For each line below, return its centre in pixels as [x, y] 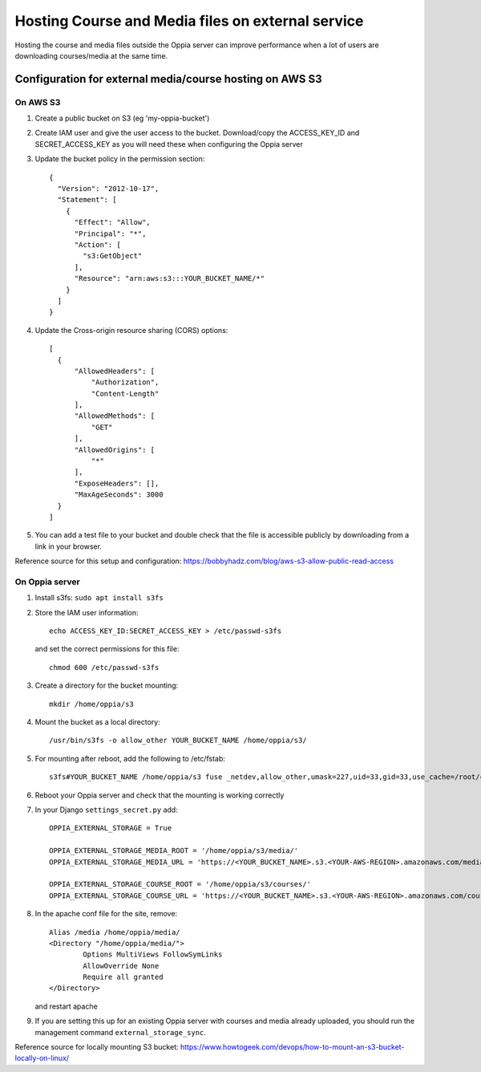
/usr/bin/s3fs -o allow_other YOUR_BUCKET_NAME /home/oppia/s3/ [178, 741]
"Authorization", [125, 382]
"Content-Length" [125, 394]
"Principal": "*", [110, 233]
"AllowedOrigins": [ [115, 450]
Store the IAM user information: [87, 612]
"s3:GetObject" [113, 256]
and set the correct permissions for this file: [107, 649]
